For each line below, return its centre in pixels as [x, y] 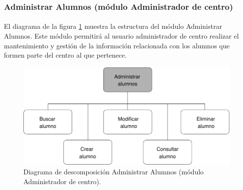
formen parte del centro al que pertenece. [65, 55]
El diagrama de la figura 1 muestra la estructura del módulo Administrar [113, 26]
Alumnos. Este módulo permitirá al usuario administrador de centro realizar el [121, 36]
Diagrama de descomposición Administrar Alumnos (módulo [114, 172]
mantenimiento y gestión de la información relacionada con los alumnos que [117, 45]
